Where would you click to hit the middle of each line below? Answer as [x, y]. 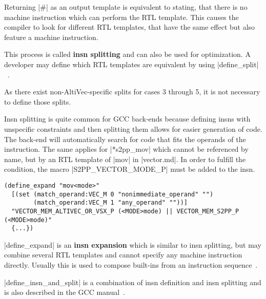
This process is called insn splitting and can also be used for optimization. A [127, 54]
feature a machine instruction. [51, 37]
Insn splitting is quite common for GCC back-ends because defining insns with [127, 119]
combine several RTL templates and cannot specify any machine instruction [123, 255]
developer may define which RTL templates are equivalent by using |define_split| [131, 64]
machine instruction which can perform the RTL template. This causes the [121, 17]
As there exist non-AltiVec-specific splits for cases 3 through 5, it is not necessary [132, 92]
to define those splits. [38, 101]
